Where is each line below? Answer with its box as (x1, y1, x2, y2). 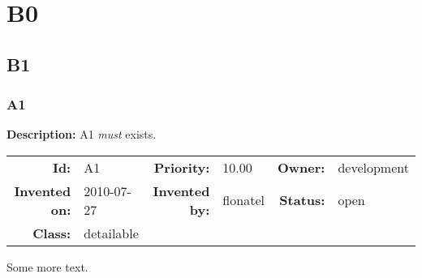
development (338, 157, 409, 177)
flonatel (222, 190, 265, 210)
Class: (32, 223, 71, 242)
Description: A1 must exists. (6, 126, 157, 143)
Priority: (153, 157, 210, 177)
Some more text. (6, 258, 88, 275)
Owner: (277, 157, 325, 177)
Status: (279, 190, 325, 210)
